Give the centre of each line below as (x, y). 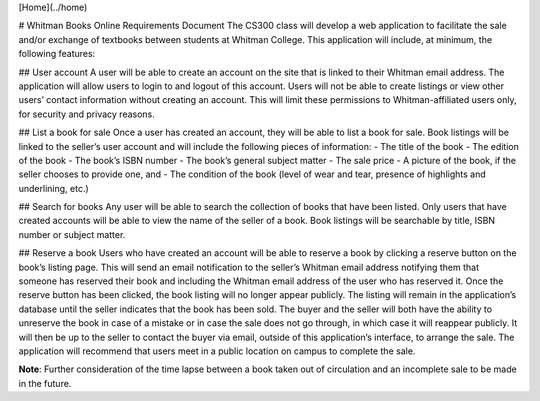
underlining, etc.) (53, 188)
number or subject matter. (72, 234)
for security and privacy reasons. (86, 114)
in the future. (45, 383)
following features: (57, 54)
